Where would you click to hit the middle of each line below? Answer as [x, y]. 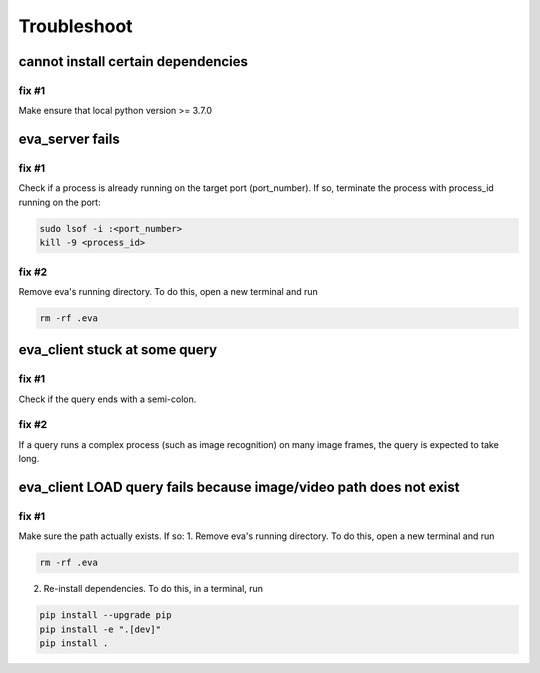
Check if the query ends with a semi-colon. [107, 399]
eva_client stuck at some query [118, 350]
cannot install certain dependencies [133, 61]
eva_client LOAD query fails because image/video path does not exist [239, 487]
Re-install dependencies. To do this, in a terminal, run [153, 589]
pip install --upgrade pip [105, 615]
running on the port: [59, 202]
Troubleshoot [76, 26]
